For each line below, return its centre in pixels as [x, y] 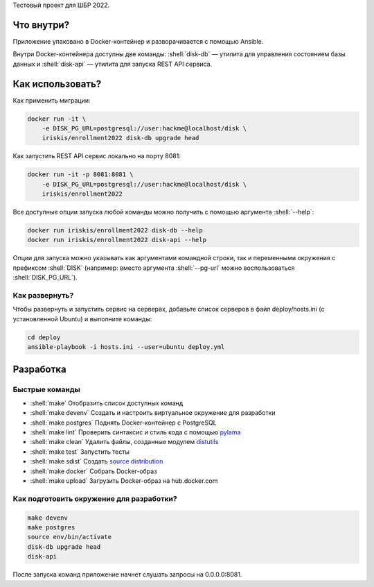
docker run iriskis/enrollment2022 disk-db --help [115, 230]
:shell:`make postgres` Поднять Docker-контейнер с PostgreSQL [124, 423]
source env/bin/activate [70, 537]
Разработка [40, 369]
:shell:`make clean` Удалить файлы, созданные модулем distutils [124, 442]
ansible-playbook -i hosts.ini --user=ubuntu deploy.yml [126, 347]
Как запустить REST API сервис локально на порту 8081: [97, 156]
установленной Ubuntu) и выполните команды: [82, 318]
